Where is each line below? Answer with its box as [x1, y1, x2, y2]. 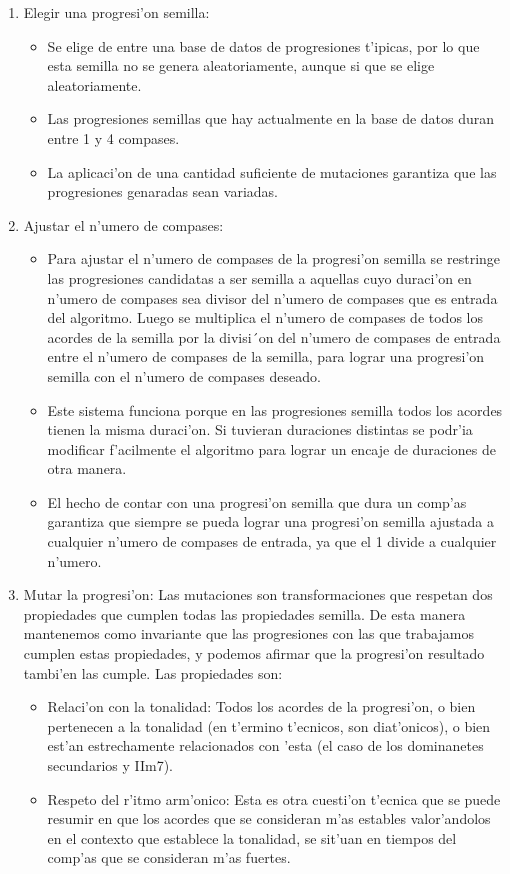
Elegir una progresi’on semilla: [23, 2, 210, 22]
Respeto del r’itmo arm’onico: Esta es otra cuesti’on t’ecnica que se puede [47, 788, 501, 809]
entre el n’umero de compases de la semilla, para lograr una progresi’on [47, 346, 485, 367]
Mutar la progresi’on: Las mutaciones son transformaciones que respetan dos [23, 584, 493, 605]
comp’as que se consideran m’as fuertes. [47, 847, 291, 868]
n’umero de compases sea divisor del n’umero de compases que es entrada [47, 287, 498, 308]
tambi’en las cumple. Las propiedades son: [23, 662, 283, 683]
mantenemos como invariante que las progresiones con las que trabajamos [23, 623, 474, 644]
